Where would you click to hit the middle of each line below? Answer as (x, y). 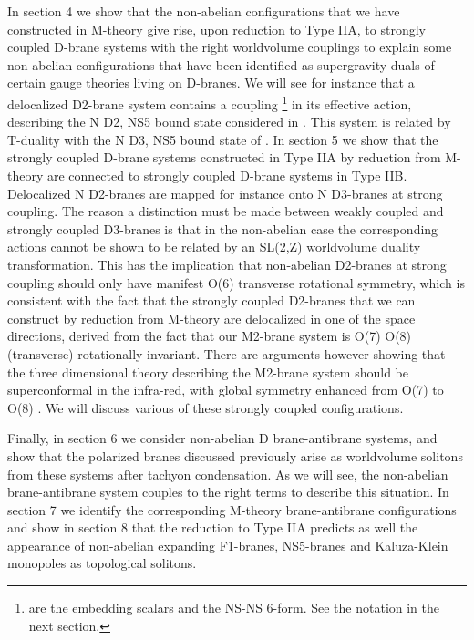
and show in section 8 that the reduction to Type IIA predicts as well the (213, 527)
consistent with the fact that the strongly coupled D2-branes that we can (211, 300)
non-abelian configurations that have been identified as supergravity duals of (221, 64)
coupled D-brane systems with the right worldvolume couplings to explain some (230, 47)
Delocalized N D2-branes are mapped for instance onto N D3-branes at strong (225, 193)
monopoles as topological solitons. (102, 563)
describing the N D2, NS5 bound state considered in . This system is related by (229, 122)
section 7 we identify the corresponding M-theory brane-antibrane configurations (232, 509)
